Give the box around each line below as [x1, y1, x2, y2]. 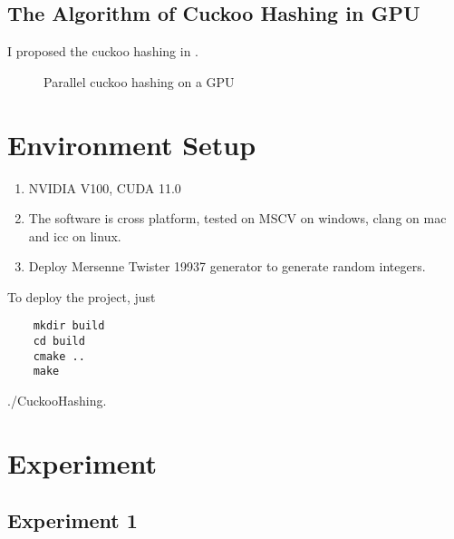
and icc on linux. [28, 226, 121, 245]
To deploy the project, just [7, 287, 156, 306]
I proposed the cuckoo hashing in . [7, 42, 198, 61]
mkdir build [33, 319, 105, 333]
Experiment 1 [7, 506, 138, 534]
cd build [33, 335, 85, 348]
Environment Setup [7, 125, 256, 162]
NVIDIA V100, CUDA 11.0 [28, 178, 181, 197]
